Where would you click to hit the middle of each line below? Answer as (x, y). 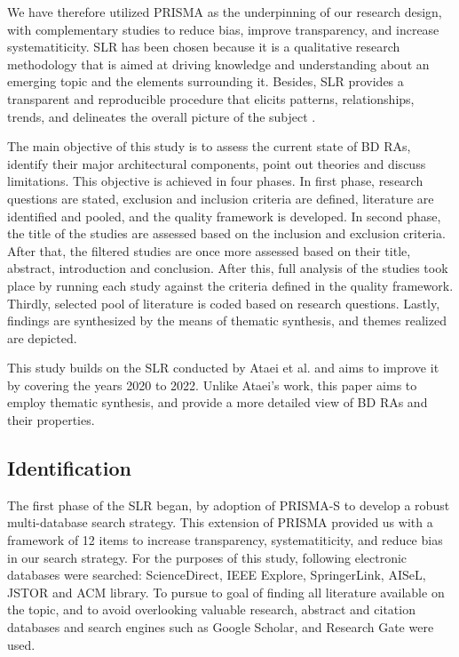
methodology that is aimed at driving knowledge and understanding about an (218, 64)
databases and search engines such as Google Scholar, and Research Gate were (221, 627)
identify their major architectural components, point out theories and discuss (217, 163)
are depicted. (42, 337)
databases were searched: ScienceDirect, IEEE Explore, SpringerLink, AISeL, (217, 575)
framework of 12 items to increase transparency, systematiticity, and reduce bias (225, 540)
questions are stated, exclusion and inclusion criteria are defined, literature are (221, 198)
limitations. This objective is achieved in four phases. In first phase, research (215, 181)
